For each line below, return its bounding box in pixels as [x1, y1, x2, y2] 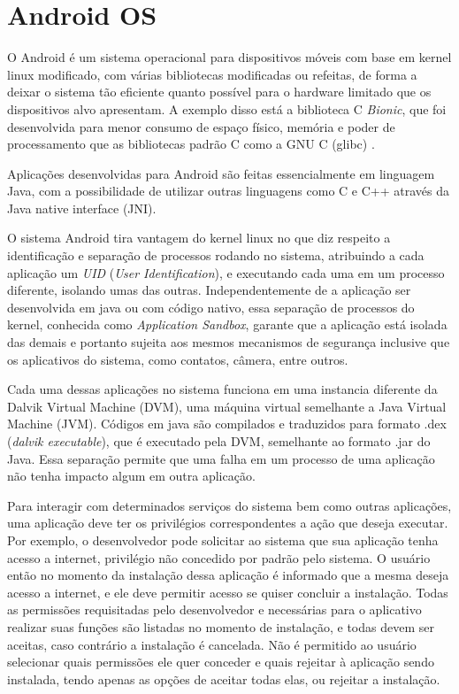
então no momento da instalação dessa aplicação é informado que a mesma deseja [7, 566, 449, 584]
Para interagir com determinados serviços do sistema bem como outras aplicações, [7, 496, 452, 514]
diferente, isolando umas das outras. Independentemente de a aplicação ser [7, 281, 411, 299]
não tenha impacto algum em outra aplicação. [7, 467, 256, 485]
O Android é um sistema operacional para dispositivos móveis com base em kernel [7, 48, 452, 66]
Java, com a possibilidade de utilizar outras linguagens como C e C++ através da [7, 181, 449, 200]
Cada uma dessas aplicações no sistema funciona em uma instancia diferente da [7, 380, 438, 398]
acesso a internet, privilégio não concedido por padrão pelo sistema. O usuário [7, 548, 431, 567]
